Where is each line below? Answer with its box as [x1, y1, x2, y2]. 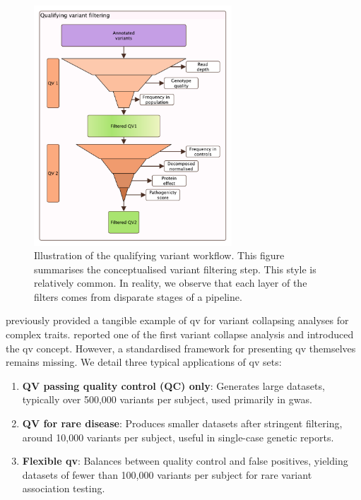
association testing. [22, 481, 105, 496]
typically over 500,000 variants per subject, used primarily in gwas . [22, 392, 312, 407]
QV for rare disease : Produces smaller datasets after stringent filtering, [22, 416, 343, 431]
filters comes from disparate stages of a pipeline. [34, 289, 242, 304]
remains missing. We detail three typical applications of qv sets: [6, 355, 282, 369]
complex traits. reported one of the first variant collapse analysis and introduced [6, 327, 354, 342]
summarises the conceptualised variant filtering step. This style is [34, 261, 316, 276]
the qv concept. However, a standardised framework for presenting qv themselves [6, 340, 356, 355]
